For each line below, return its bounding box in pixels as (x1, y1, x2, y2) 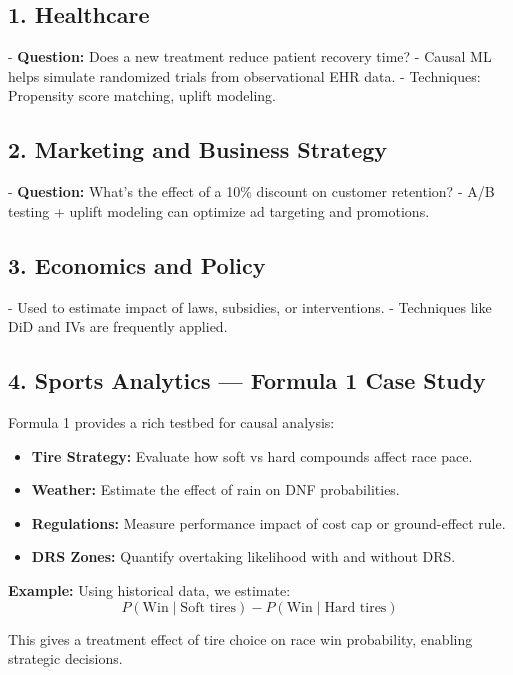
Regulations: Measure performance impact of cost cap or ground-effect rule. (31, 512, 506, 533)
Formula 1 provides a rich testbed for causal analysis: (8, 411, 335, 432)
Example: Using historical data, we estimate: (8, 579, 291, 600)
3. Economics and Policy (8, 249, 266, 280)
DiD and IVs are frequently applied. (8, 316, 228, 337)
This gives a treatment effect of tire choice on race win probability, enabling (8, 628, 473, 649)
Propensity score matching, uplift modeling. (8, 85, 277, 106)
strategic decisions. (8, 648, 123, 669)
